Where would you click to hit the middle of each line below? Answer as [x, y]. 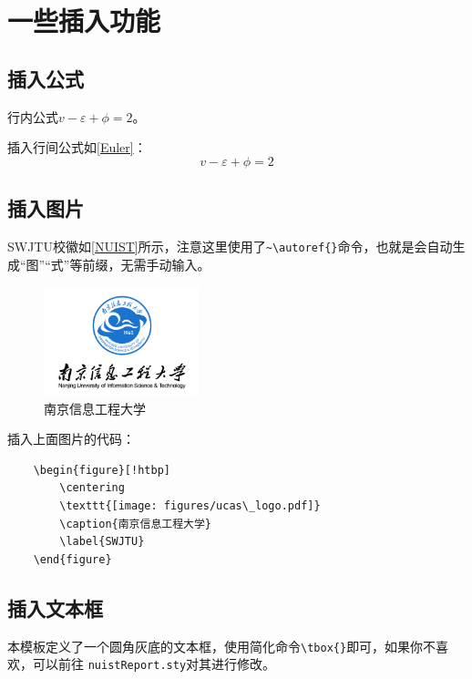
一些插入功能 [84, 21]
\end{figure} [72, 559]
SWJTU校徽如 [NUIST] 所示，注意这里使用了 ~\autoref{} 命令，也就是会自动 [230, 246]
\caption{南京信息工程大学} [135, 524]
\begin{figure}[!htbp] [102, 470]
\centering [92, 488]
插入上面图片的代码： [71, 439]
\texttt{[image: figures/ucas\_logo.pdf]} [190, 505]
